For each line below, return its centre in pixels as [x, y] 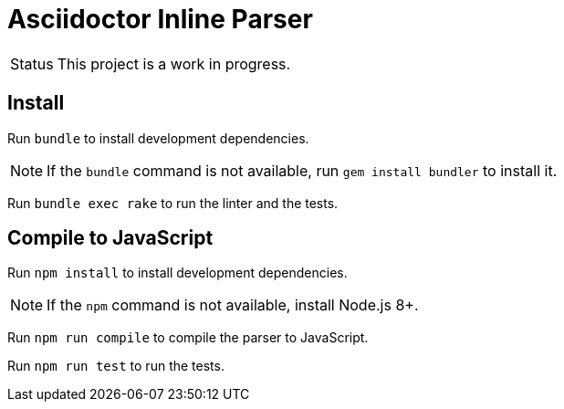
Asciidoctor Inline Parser [160, 19]
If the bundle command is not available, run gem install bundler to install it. [302, 170]
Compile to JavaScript [110, 238]
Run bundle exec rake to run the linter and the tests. [173, 203]
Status [32, 63]
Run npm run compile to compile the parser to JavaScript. [188, 338]
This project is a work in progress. [174, 63]
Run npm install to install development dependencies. [178, 273]
